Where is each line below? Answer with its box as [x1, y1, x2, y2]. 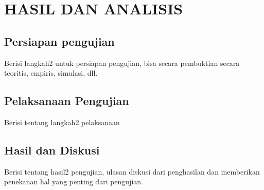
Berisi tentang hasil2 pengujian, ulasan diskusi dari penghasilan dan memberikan [4, 166, 260, 177]
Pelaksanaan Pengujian [4, 93, 129, 109]
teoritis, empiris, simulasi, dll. [4, 67, 98, 78]
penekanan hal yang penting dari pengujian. [4, 176, 144, 187]
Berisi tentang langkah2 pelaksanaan [4, 116, 120, 127]
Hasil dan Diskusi [4, 142, 100, 158]
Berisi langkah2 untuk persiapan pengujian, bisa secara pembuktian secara [4, 57, 240, 68]
